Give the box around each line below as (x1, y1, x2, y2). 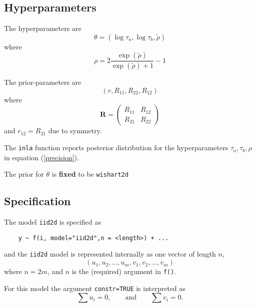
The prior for (4, 169, 44, 179)
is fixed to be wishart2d (51, 169, 128, 179)
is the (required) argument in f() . (71, 266, 176, 277)
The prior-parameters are (4, 77, 81, 87)
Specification (4, 193, 71, 209)
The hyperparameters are (4, 23, 81, 33)
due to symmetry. (48, 125, 102, 136)
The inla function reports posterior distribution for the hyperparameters (4, 142, 228, 153)
